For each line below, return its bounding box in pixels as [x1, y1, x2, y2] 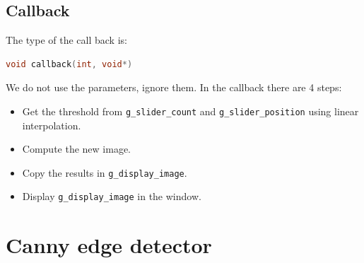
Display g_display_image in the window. [22, 189, 201, 204]
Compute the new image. [22, 141, 131, 156]
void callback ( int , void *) [6, 59, 133, 69]
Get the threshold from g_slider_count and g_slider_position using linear [22, 103, 359, 118]
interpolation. [22, 117, 81, 132]
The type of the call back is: [6, 33, 127, 47]
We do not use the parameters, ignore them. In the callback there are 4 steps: [6, 80, 342, 95]
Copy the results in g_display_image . [22, 165, 187, 180]
